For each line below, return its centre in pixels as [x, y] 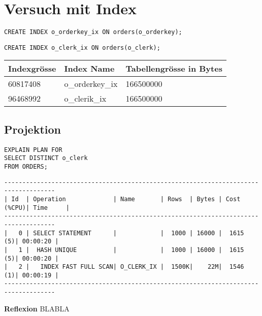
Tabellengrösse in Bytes [174, 69]
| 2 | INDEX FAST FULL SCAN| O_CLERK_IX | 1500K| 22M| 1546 [124, 267]
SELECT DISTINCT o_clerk [46, 158]
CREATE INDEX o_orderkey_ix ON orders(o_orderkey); [93, 32]
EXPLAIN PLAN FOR [33, 150]
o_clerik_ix [85, 99]
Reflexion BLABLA [37, 308]
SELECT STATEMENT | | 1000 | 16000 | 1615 [139, 233]
